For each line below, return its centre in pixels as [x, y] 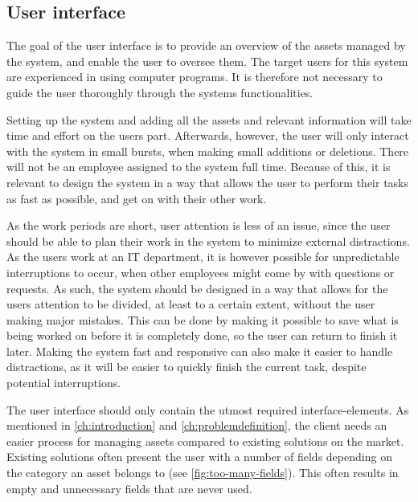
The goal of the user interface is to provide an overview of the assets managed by [206, 45]
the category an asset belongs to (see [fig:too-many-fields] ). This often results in [203, 473]
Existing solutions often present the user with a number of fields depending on [199, 457]
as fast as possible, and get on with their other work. [137, 198]
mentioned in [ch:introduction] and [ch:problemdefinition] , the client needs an [197, 425]
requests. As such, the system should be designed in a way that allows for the [197, 288]
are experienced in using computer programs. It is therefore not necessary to [195, 77]
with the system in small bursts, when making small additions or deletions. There [208, 151]
